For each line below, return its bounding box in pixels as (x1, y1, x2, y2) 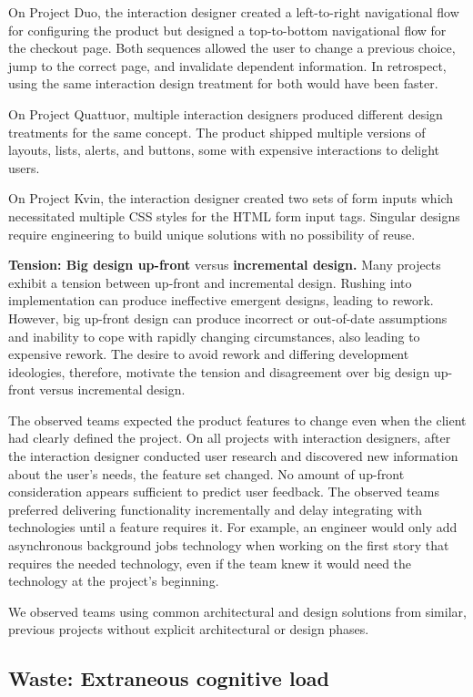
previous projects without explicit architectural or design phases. (8, 620, 369, 639)
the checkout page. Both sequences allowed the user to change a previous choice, (8, 38, 456, 57)
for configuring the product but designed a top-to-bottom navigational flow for (8, 20, 447, 39)
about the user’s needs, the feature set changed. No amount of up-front (8, 464, 405, 483)
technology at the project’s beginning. (8, 571, 219, 590)
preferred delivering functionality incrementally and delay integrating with (8, 499, 422, 518)
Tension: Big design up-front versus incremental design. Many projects (8, 255, 441, 274)
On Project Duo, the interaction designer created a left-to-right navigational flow (8, 3, 459, 21)
